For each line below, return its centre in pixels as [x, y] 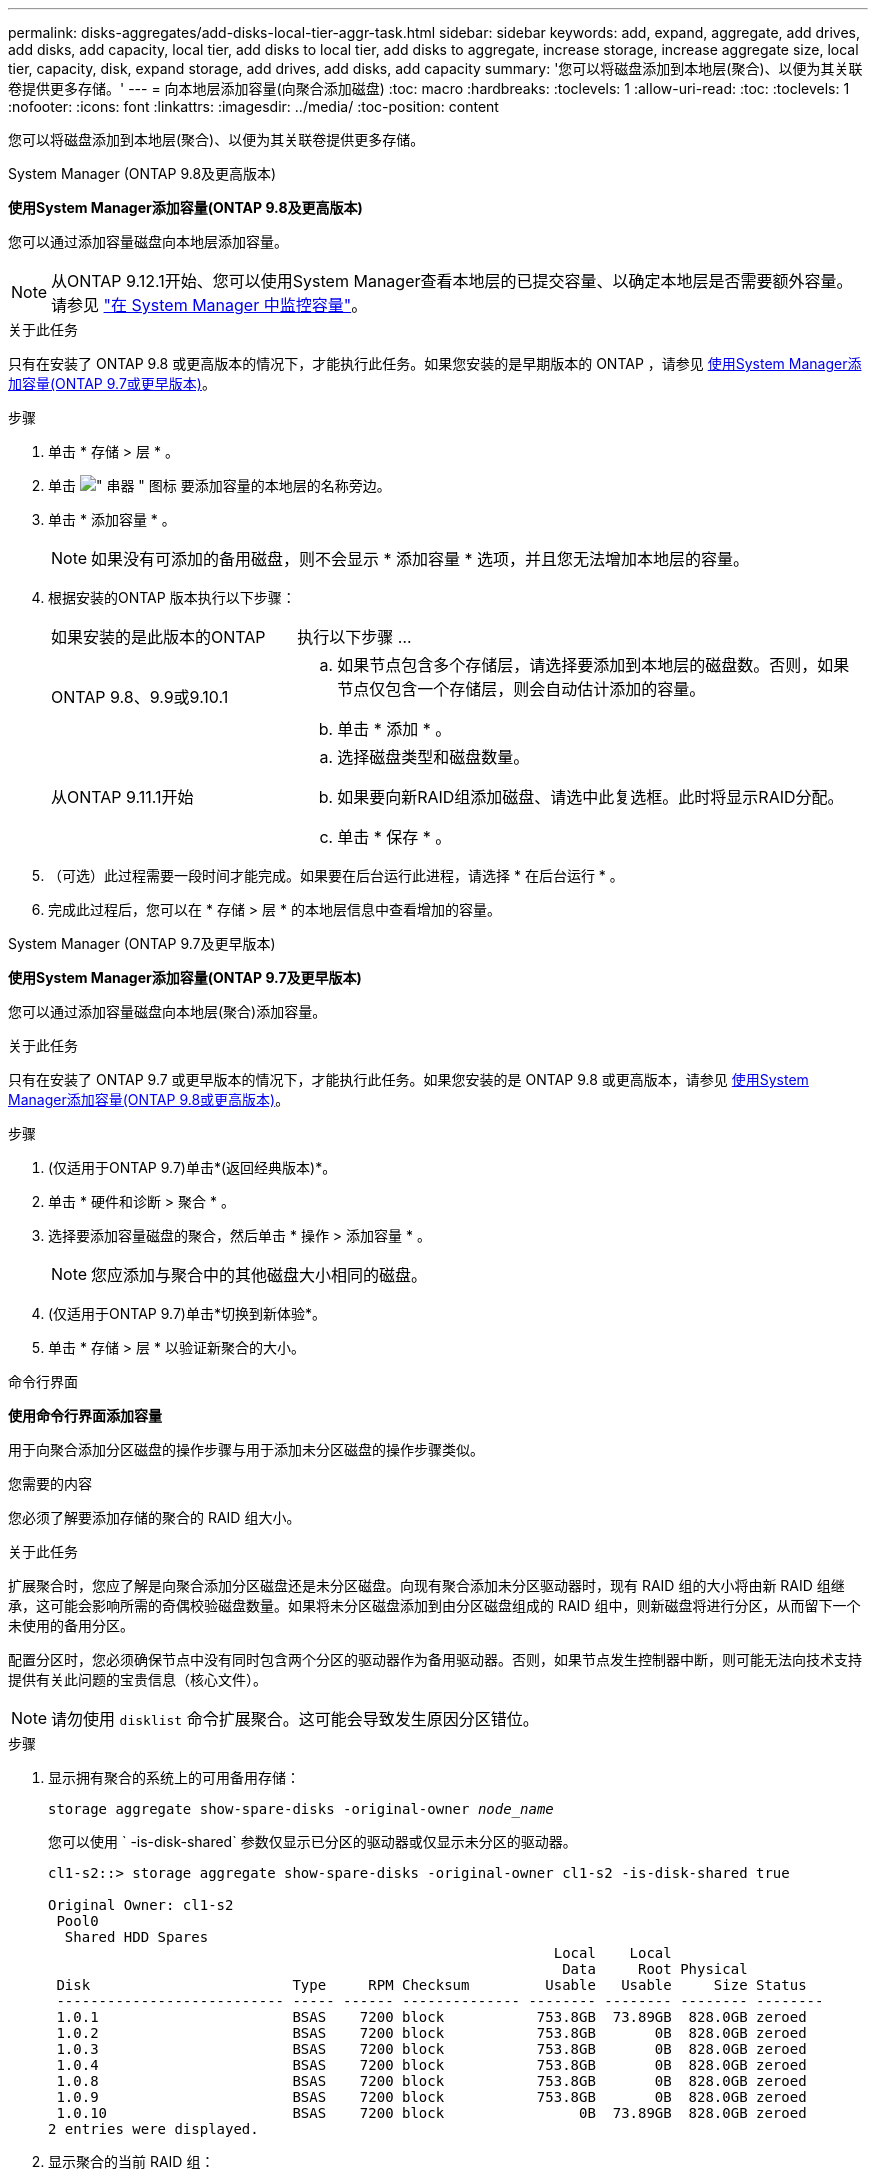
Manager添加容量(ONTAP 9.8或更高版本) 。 [149, 1099]
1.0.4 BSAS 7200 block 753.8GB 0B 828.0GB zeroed [431, 2065]
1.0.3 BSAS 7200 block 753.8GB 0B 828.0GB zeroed [431, 2049]
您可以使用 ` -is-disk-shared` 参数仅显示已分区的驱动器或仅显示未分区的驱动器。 [312, 1841]
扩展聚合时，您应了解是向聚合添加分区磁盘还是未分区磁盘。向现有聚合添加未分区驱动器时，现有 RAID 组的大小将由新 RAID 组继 [426, 1585]
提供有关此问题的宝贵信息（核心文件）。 [137, 1679]
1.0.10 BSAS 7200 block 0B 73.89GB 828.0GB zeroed [431, 2113]
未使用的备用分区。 [71, 1625]
